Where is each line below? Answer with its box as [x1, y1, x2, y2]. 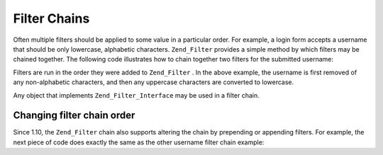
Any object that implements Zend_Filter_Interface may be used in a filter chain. [13, 91, 260, 99]
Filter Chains [13, 11, 90, 26]
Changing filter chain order [13, 110, 135, 122]
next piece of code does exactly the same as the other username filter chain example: [13, 138, 265, 147]
